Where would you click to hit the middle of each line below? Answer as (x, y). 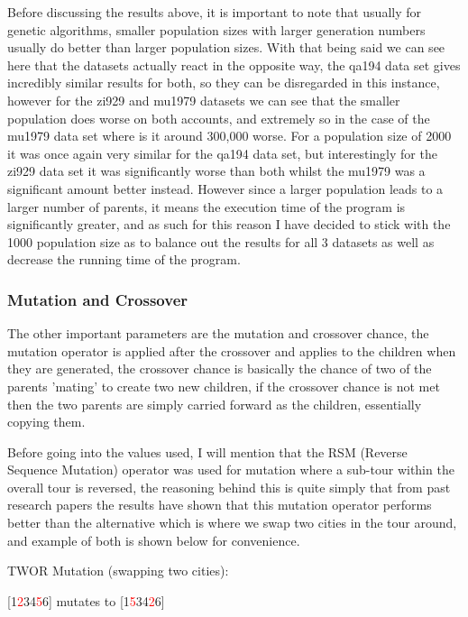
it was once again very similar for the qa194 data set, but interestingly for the (222, 153)
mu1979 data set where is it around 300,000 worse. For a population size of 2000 (229, 136)
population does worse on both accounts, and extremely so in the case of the (219, 118)
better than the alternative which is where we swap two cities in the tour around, (232, 523)
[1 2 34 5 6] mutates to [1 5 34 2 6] (86, 600)
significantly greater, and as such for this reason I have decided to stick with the (229, 224)
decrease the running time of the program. (124, 259)
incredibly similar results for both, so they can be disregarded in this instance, (224, 83)
